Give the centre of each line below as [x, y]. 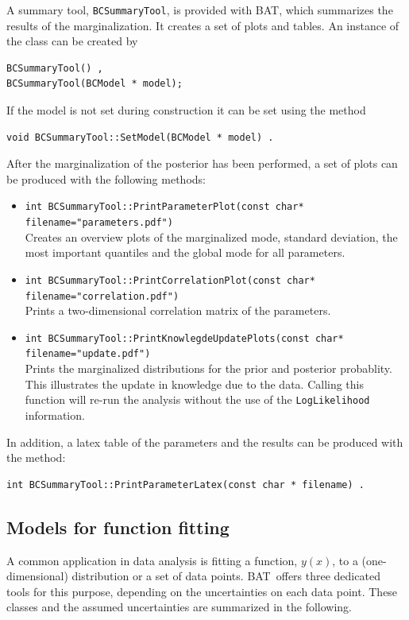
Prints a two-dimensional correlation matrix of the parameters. [178, 310]
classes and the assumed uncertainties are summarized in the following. [179, 607]
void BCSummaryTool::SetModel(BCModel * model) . [140, 137]
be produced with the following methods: [106, 178]
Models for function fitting [118, 527]
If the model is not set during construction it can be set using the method [186, 110]
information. [55, 415]
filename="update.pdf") [88, 354]
